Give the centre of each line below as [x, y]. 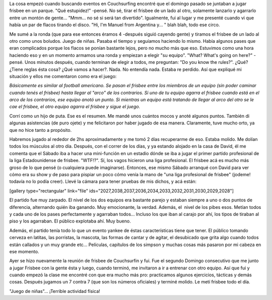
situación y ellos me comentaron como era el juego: [63, 76]
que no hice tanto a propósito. [41, 130]
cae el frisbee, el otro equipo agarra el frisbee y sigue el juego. [75, 107]
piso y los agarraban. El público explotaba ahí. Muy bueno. [70, 221]
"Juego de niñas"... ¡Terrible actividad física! [55, 291]
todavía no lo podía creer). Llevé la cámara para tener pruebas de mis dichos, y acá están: [103, 182]
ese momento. [24, 251]
